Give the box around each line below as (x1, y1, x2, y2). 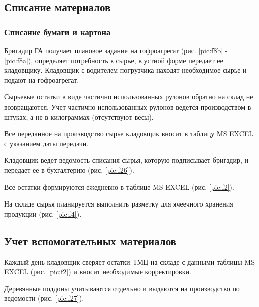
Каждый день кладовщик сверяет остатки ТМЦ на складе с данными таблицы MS (4, 256, 255, 267)
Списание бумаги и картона (4, 25, 111, 38)
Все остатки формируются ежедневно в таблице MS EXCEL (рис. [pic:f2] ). (4, 181, 234, 192)
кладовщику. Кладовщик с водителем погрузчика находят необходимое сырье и (4, 65, 247, 75)
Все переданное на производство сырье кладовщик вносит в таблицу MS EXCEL (4, 128, 254, 139)
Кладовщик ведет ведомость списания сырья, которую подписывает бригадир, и (4, 155, 249, 165)
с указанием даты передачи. (4, 138, 89, 148)
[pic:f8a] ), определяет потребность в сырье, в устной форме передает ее (4, 55, 223, 65)
